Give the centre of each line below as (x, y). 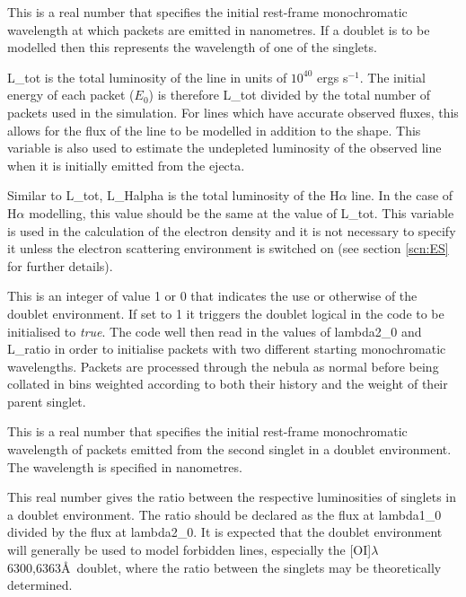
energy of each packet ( (71, 95)
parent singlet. (47, 401)
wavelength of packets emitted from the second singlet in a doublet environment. (229, 449)
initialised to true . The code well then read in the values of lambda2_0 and (215, 331)
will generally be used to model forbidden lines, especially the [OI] (189, 550)
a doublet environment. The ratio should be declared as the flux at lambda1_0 (224, 514)
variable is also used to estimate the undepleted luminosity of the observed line (224, 148)
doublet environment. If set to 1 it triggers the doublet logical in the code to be (226, 313)
